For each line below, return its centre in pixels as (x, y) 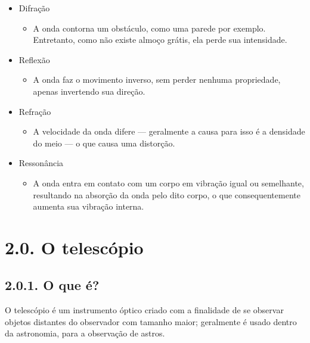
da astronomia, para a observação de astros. (85, 333)
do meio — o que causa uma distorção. (104, 143)
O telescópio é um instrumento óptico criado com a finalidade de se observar (144, 310)
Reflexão (34, 59)
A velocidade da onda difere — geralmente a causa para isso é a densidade (169, 131)
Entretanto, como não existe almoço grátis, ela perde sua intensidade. (160, 40)
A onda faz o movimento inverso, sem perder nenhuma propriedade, (157, 79)
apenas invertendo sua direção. (89, 91)
